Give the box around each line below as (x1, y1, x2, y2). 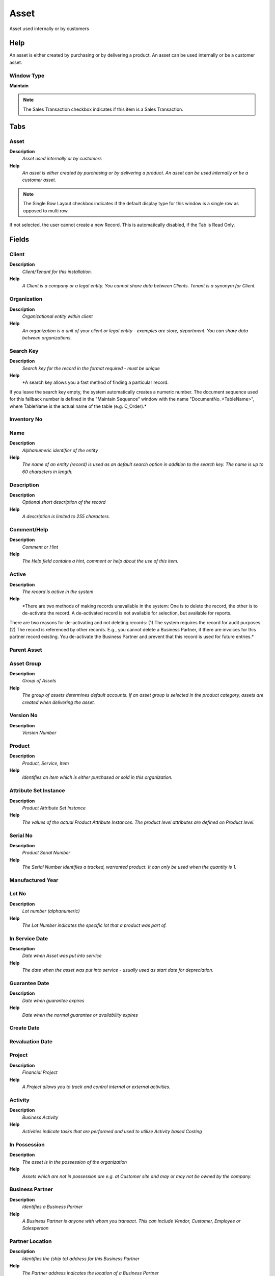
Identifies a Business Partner (22, 1204, 83, 1210)
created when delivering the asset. (22, 699, 95, 705)
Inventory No (9, 416, 43, 423)
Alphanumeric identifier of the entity (22, 447, 98, 453)
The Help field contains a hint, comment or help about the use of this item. (22, 558, 178, 564)
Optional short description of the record (22, 499, 106, 505)
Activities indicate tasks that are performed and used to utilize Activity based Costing (22, 1128, 202, 1135)
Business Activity (22, 1114, 59, 1120)
